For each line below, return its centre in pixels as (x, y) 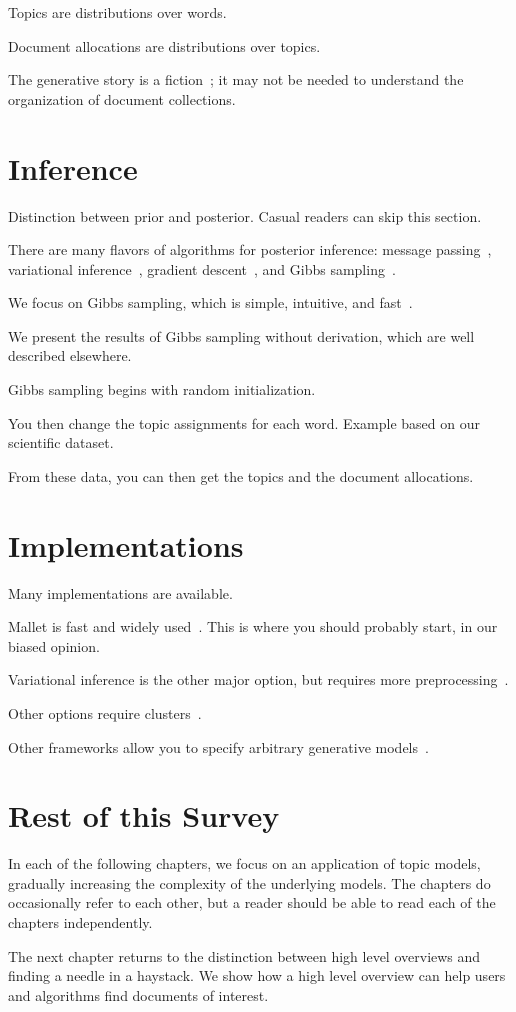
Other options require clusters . (105, 712)
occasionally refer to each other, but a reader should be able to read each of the (252, 902)
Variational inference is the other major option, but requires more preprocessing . (258, 679)
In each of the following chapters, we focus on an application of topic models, (244, 863)
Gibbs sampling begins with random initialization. (162, 389)
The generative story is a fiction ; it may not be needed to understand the (236, 79)
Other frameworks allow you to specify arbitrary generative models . (218, 746)
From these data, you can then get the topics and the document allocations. (241, 475)
